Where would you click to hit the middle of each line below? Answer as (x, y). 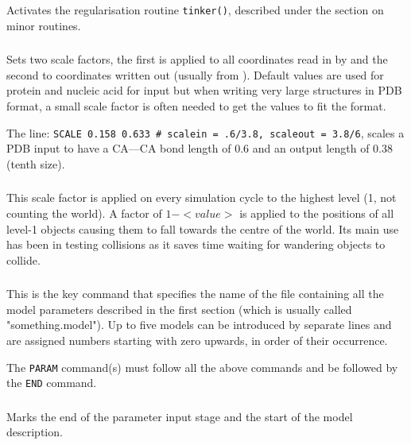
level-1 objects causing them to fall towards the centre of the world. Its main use (203, 228)
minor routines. (44, 25)
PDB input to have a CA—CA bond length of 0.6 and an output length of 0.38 (200, 148)
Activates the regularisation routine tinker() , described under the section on (195, 10)
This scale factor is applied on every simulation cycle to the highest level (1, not (202, 197)
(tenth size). (36, 163)
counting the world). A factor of (84, 213)
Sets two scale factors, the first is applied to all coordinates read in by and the (197, 59)
